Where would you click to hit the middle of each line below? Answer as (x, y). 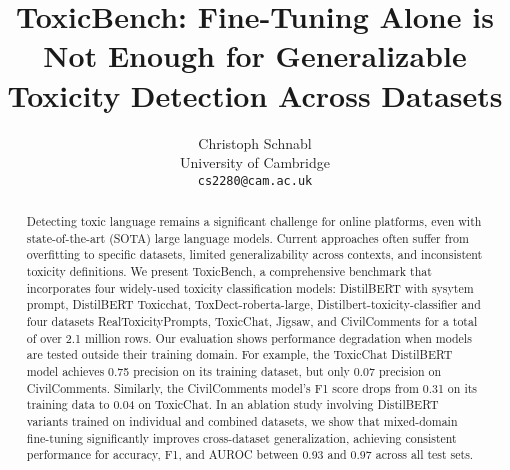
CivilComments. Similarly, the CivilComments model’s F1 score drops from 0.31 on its (251, 387)
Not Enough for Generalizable (255, 55)
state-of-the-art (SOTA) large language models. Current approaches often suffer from (247, 237)
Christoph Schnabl (255, 142)
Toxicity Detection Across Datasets (255, 94)
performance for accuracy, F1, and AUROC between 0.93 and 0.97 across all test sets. (250, 454)
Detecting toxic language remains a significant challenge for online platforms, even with (254, 221)
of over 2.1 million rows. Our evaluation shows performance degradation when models (249, 337)
